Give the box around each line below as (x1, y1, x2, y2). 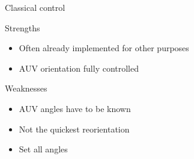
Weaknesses (5, 82, 47, 95)
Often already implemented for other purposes (19, 42, 189, 54)
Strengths (5, 21, 40, 34)
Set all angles (19, 143, 68, 155)
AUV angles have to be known (19, 102, 131, 114)
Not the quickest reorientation (19, 122, 130, 135)
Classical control (5, 1, 65, 13)
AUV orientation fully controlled (19, 61, 139, 74)
